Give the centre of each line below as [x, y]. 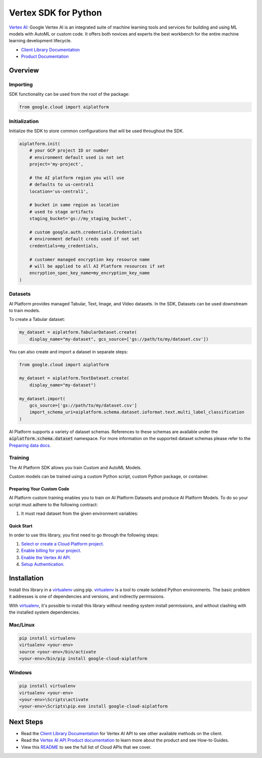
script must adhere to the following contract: [53, 504]
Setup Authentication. [43, 564]
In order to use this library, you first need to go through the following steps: [84, 535]
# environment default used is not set [77, 157]
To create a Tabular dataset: [37, 319]
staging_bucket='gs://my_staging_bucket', [81, 219]
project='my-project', [56, 164]
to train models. [25, 310]
